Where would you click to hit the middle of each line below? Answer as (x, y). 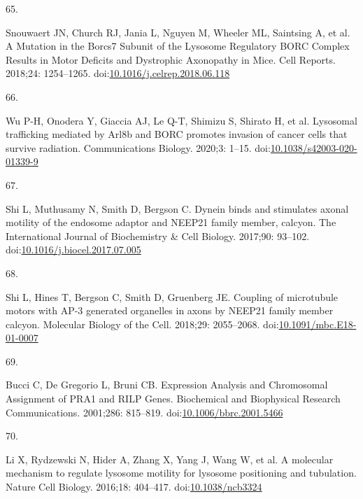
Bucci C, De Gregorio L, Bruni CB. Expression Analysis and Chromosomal (167, 385)
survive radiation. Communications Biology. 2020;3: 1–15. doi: (138, 147)
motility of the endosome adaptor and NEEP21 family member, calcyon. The (171, 222)
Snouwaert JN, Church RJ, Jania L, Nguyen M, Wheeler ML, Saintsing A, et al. (178, 32)
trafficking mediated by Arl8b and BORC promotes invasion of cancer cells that (177, 134)
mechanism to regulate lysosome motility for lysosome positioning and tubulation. (181, 473)
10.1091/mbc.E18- (318, 324)
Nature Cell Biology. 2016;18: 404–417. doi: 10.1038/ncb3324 (134, 487)
